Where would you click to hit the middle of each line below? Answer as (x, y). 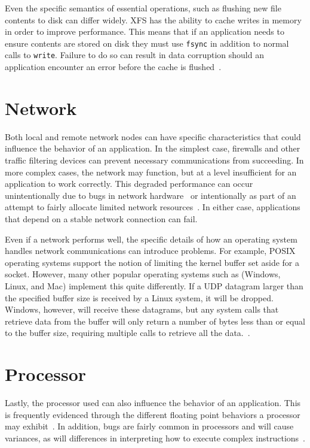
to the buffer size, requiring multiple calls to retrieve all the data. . (128, 333)
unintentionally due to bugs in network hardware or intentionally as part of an (151, 195)
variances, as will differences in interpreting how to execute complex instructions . (155, 438)
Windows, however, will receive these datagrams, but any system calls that (142, 309)
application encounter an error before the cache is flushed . (113, 67)
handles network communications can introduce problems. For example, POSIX (150, 251)
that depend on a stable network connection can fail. (101, 218)
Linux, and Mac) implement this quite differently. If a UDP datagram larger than (154, 285)
